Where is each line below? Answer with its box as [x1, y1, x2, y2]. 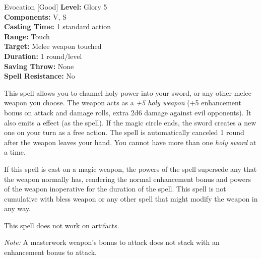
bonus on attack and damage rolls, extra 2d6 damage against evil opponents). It [4, 107, 251, 117]
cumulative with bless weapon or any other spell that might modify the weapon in [4, 193, 258, 204]
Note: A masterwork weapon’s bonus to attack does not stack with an [4, 237, 220, 247]
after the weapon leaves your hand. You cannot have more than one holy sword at [4, 137, 256, 147]
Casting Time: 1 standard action [4, 21, 111, 32]
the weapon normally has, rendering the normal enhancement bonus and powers [4, 173, 251, 184]
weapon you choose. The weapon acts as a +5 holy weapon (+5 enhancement [4, 97, 241, 108]
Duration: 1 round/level [4, 50, 82, 61]
